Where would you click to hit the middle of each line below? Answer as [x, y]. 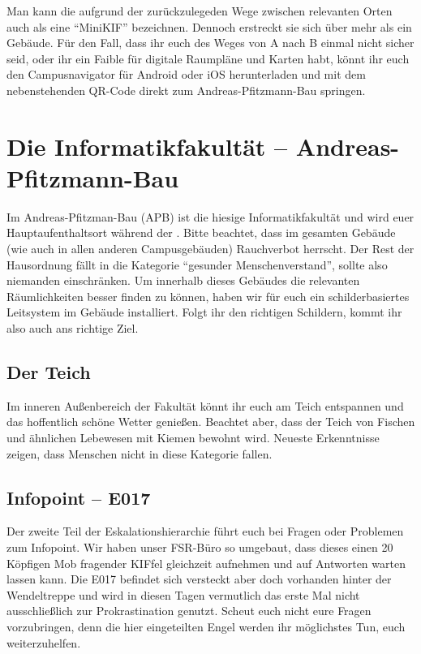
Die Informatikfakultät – [147, 146]
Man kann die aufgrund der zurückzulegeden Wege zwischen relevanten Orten [200, 11]
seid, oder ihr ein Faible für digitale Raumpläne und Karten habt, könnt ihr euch [208, 58]
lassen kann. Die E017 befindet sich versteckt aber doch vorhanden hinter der [199, 579]
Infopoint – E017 [79, 497]
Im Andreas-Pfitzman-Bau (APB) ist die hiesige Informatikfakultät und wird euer [210, 216]
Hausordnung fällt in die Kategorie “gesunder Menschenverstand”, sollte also [197, 264]
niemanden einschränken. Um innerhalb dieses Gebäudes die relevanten [183, 280]
